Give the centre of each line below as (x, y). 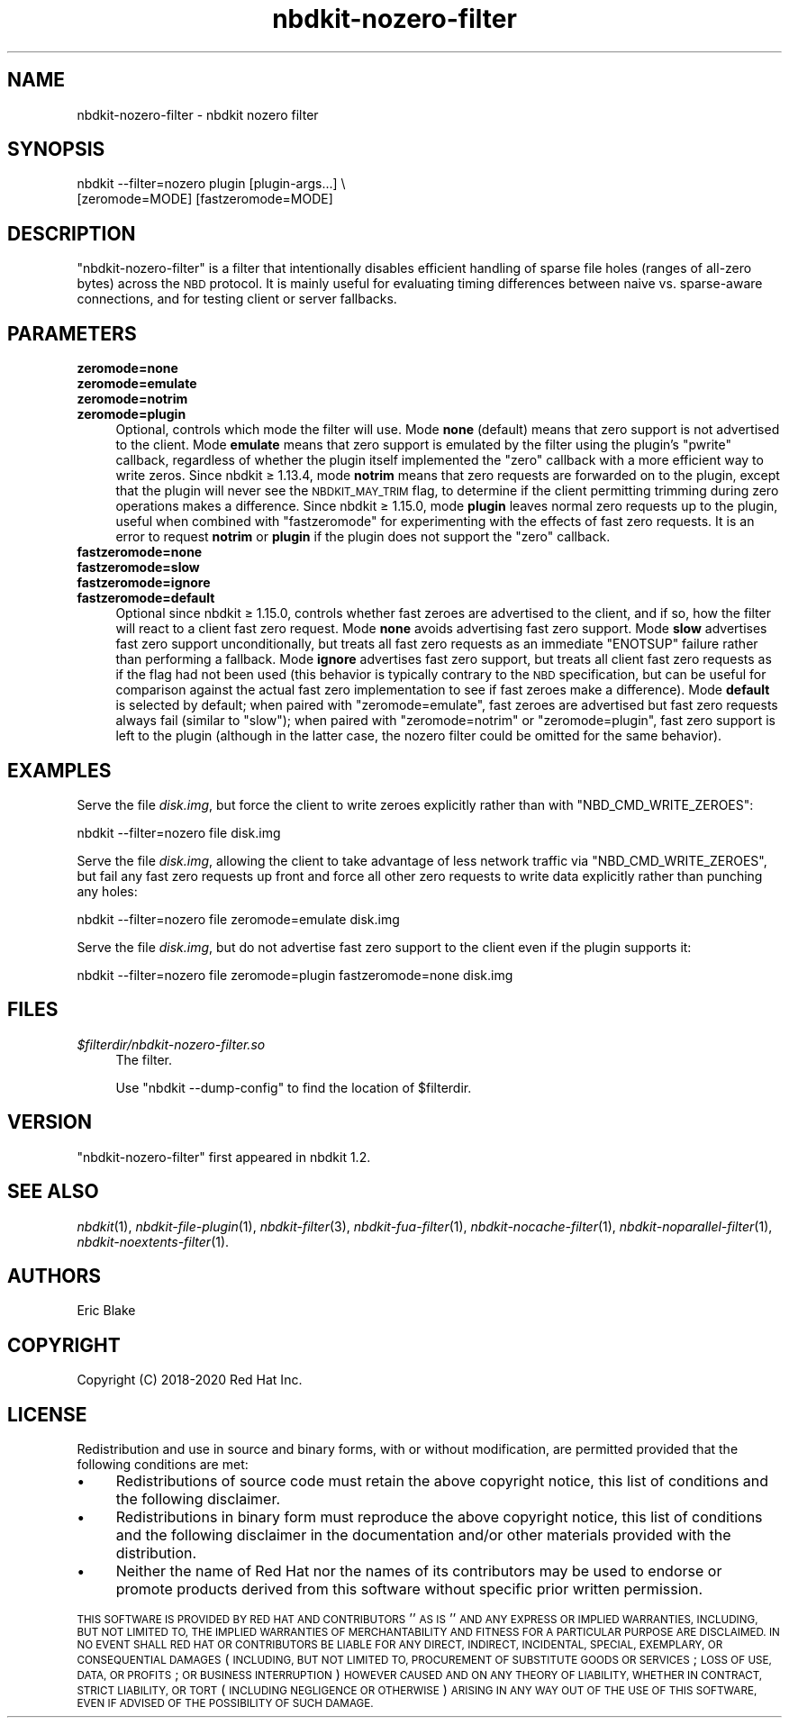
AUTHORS (54, 1276)
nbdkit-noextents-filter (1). (153, 1241)
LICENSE (47, 1414)
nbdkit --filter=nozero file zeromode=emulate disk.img (238, 919)
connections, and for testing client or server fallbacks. (237, 299)
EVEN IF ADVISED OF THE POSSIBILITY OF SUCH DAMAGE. (225, 1704)
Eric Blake (106, 1311)
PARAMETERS (72, 333)
